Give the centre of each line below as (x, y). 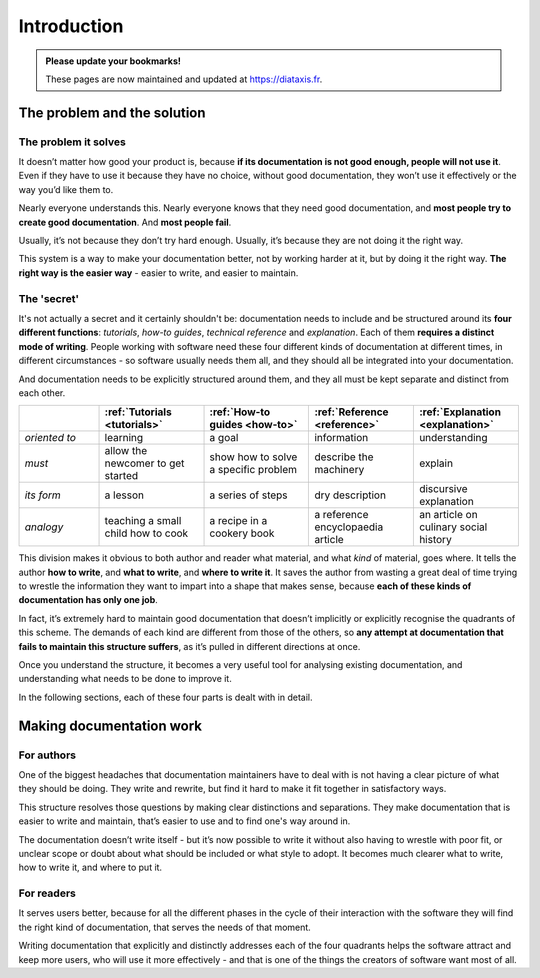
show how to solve (253, 457)
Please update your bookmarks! (113, 61)
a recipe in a (238, 521)
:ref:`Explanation (460, 412)
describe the (344, 457)
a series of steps (249, 495)
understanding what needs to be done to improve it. (125, 679)
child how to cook (146, 533)
